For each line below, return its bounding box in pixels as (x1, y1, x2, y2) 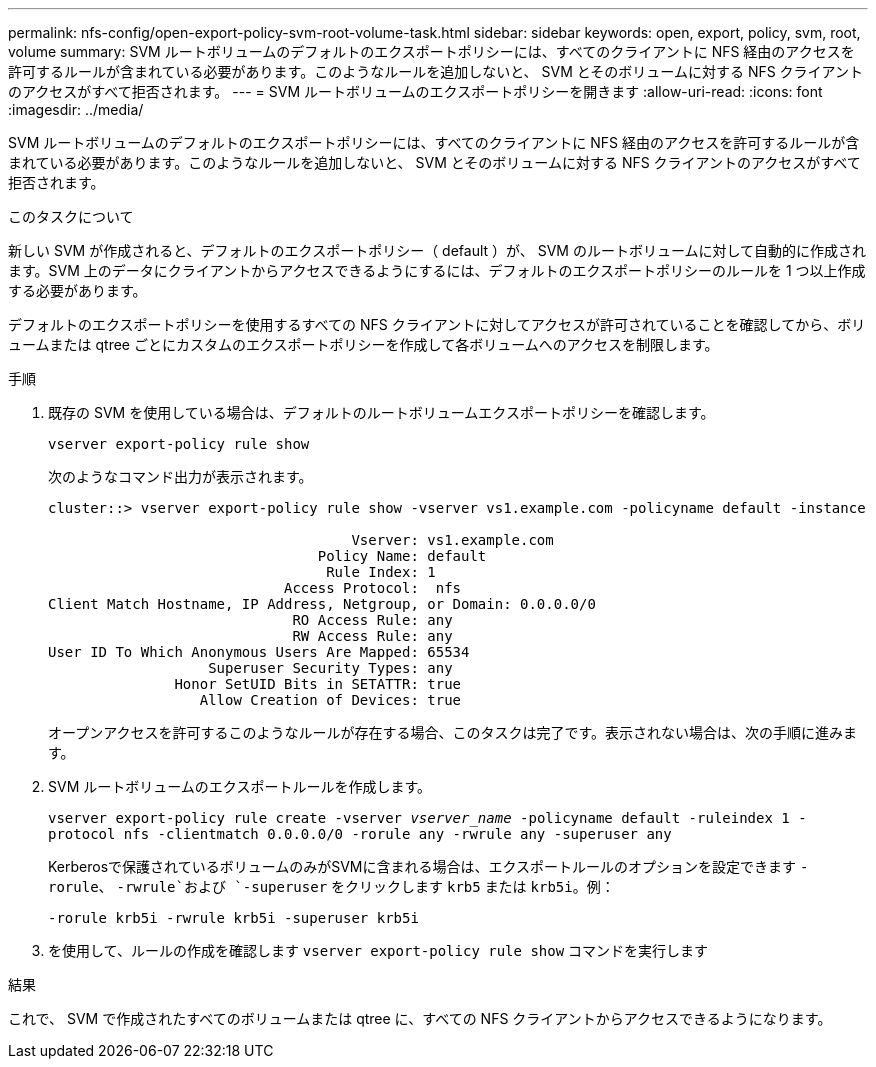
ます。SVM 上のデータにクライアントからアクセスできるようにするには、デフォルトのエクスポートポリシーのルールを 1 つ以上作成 (8, 262, 866, 279)
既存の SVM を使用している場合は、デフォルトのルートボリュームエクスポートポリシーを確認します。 (48, 404, 715, 421)
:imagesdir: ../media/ (8, 101, 144, 118)
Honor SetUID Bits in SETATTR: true (174, 676, 462, 692)
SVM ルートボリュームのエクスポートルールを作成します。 (48, 778, 431, 795)
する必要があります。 (8, 282, 147, 299)
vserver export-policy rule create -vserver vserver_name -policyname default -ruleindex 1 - (48, 810, 807, 826)
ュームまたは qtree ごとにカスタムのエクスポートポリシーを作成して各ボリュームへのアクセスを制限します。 (8, 336, 719, 353)
